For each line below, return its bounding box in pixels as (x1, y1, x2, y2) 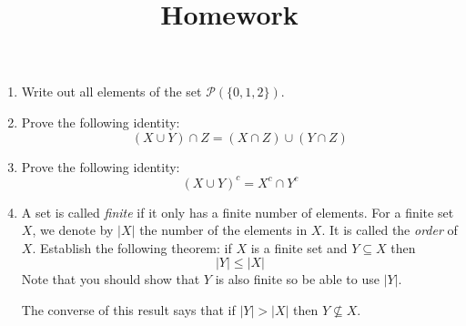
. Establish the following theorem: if (32, 238, 232, 257)
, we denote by (32, 220, 114, 239)
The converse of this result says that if (21, 301, 236, 320)
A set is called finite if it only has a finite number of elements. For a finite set (21, 202, 454, 221)
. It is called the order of (321, 220, 458, 239)
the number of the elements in (139, 220, 308, 239)
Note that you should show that (21, 270, 200, 289)
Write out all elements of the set (21, 82, 202, 101)
